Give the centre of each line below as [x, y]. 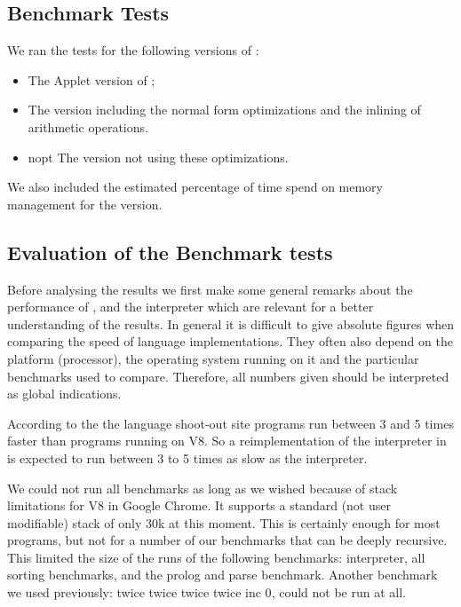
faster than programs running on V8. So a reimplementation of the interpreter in [227, 441]
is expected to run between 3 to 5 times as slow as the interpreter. [187, 457]
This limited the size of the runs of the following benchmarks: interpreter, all [216, 557]
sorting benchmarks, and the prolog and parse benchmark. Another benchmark [223, 575]
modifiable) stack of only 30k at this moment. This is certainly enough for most [224, 522]
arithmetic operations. [88, 126]
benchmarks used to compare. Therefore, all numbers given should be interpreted [228, 376]
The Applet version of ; [91, 79]
